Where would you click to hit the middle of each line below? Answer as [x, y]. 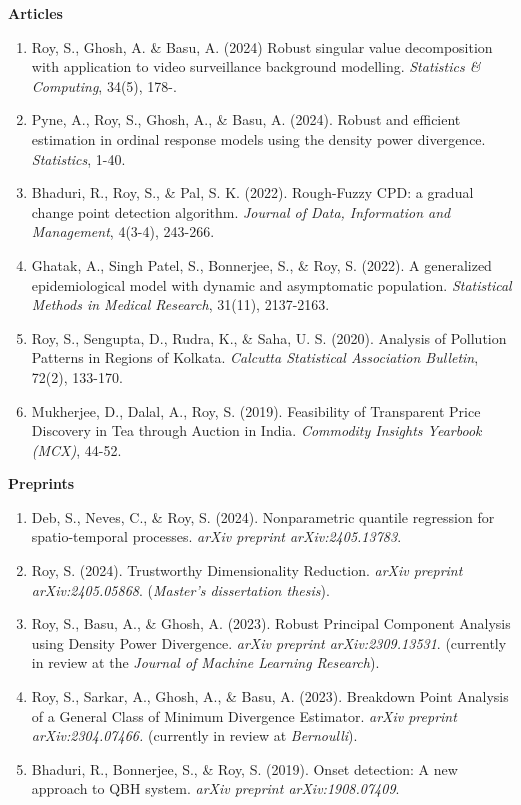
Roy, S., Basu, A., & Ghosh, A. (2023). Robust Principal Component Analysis [271, 623]
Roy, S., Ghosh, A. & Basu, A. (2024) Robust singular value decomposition [262, 46]
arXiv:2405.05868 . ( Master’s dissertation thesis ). [180, 589]
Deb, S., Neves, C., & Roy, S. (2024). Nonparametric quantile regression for [263, 516]
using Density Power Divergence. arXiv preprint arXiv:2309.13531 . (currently [269, 642]
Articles [35, 13]
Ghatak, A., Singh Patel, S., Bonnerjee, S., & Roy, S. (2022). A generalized [261, 264]
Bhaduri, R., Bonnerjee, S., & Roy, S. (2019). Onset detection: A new [244, 768]
